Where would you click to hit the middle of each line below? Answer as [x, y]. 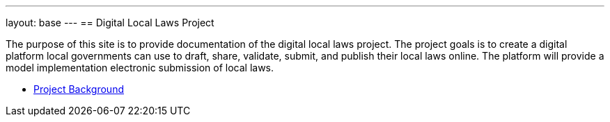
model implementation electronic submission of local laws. [140, 68]
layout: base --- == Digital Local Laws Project [110, 23]
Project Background [79, 89]
